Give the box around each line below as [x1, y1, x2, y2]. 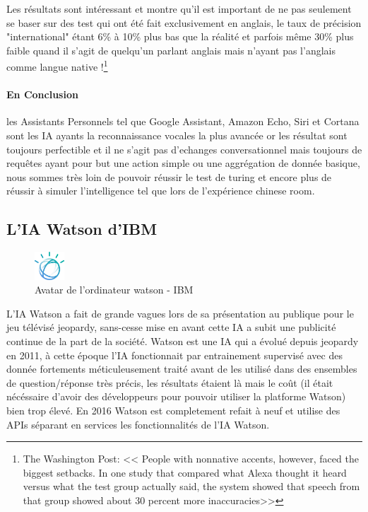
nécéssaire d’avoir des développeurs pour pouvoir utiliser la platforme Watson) [6, 389, 346, 404]
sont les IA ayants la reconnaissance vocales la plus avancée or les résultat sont [6, 128, 348, 143]
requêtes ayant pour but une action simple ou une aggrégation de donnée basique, [6, 156, 360, 170]
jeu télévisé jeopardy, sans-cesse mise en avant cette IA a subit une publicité [6, 320, 336, 334]
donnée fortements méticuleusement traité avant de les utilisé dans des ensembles [6, 361, 357, 376]
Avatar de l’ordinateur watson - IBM [35, 282, 194, 297]
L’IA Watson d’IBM [6, 218, 158, 240]
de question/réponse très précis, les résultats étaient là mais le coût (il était [6, 375, 333, 390]
